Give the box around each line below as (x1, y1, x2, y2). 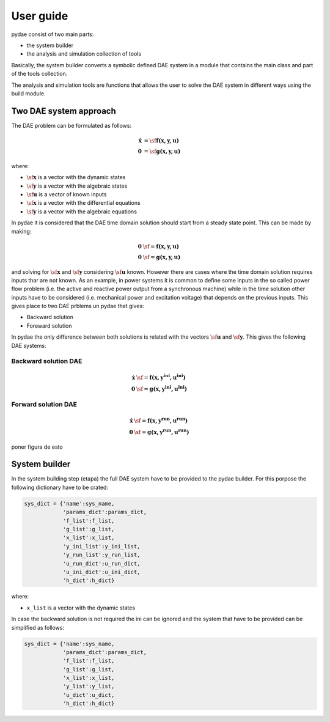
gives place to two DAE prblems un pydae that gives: (11, 303, 144, 310)
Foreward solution (26, 322, 73, 330)
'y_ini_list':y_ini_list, (62, 543, 141, 550)
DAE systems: (11, 342, 46, 349)
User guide (11, 9, 68, 23)
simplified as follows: (11, 624, 64, 631)
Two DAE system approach (11, 106, 116, 116)
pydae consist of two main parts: (11, 31, 94, 38)
